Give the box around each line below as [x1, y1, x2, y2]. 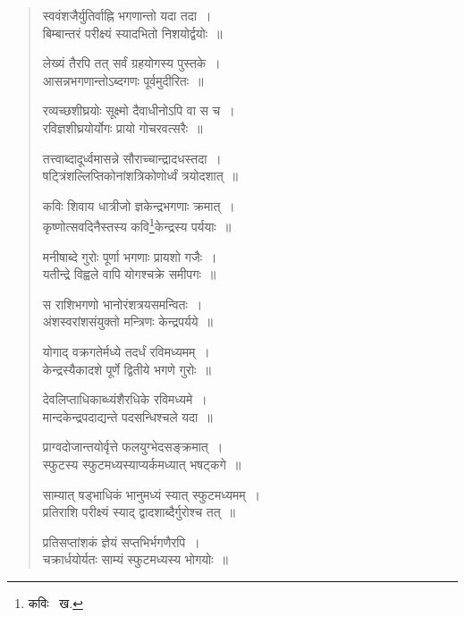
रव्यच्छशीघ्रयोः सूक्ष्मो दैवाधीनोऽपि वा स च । [42, 101, 235, 120]
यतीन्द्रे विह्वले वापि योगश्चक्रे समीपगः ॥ [42, 265, 216, 283]
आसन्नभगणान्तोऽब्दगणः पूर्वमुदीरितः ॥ [42, 71, 204, 89]
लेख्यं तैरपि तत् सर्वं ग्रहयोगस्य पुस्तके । [42, 54, 221, 72]
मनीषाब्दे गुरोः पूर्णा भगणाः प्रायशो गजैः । [42, 247, 217, 266]
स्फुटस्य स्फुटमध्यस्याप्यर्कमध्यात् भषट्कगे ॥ [42, 454, 241, 473]
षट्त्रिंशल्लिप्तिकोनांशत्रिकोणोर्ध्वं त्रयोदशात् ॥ [42, 166, 238, 185]
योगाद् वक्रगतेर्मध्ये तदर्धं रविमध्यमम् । [42, 342, 210, 360]
